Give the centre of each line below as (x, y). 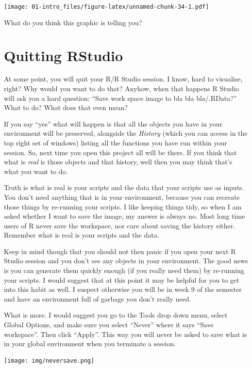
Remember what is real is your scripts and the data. (82, 235)
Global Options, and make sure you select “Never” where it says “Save (109, 325)
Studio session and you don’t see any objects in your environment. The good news (126, 261)
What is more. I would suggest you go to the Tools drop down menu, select (116, 315)
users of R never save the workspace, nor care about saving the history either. (120, 225)
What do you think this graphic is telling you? (73, 22)
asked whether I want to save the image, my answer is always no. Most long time (125, 216)
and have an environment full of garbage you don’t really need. (98, 298)
